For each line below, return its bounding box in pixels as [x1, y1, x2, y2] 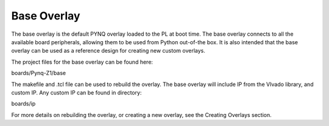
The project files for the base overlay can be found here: [11, 58, 154, 65]
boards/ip [11, 100, 36, 107]
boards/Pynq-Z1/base [11, 70, 66, 77]
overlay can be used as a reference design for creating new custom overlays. [11, 47, 205, 55]
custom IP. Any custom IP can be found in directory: [11, 88, 142, 96]
